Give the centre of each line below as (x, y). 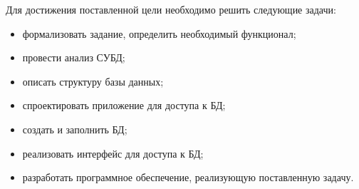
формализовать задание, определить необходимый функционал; (159, 33)
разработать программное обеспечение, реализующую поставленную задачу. (188, 177)
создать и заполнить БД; (75, 129)
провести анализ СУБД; (74, 57)
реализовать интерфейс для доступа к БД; (113, 153)
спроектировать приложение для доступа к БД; (124, 105)
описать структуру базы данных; (93, 81)
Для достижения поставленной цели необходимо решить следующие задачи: (171, 9)
